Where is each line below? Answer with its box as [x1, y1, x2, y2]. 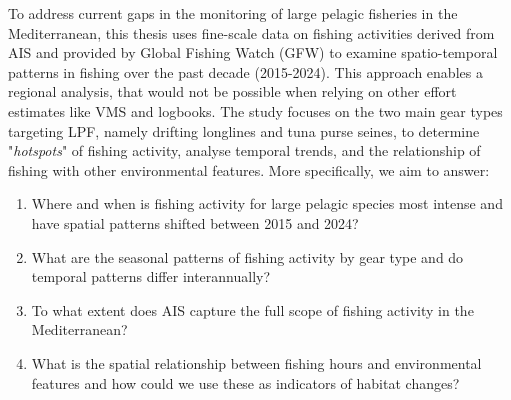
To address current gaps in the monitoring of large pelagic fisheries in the [8, 3, 458, 23]
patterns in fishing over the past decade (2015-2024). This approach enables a [8, 61, 483, 82]
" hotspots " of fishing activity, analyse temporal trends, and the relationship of [8, 140, 481, 161]
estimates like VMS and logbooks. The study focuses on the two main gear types [8, 100, 503, 121]
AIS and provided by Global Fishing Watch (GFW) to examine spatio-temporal [8, 42, 498, 63]
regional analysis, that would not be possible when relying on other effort [8, 81, 457, 102]
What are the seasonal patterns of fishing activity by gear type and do [31, 246, 464, 267]
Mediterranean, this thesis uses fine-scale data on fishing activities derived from [8, 22, 495, 43]
